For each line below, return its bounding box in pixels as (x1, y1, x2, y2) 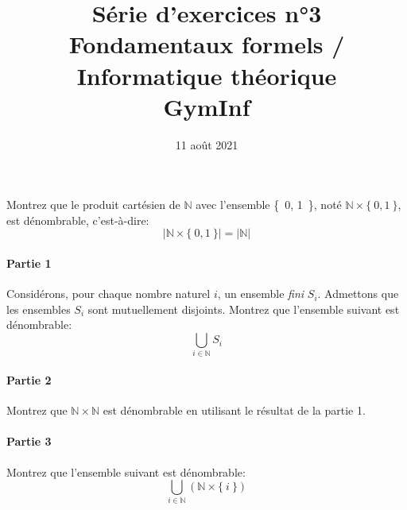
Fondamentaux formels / (68, 28, 345, 60)
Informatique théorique (76, 59, 337, 91)
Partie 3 (6, 433, 52, 450)
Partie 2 (6, 371, 52, 388)
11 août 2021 (175, 136, 238, 153)
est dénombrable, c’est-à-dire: (6, 211, 149, 228)
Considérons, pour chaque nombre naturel (6, 285, 211, 302)
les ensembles (6, 300, 71, 317)
